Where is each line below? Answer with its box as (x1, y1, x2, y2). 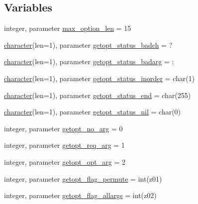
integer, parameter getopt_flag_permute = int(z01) (4, 173, 162, 184)
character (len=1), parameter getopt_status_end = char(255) (4, 90, 191, 100)
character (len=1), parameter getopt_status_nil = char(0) (4, 106, 181, 117)
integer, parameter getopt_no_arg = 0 (4, 123, 123, 133)
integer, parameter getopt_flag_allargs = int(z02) (4, 190, 157, 201)
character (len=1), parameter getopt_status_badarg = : (4, 56, 174, 67)
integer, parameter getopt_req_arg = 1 (4, 140, 125, 150)
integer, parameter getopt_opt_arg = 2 (4, 156, 126, 167)
